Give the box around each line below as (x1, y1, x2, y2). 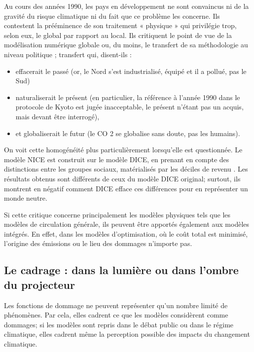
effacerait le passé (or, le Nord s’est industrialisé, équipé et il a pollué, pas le (15, 66, 247, 76)
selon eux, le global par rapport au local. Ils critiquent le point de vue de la (4, 30, 232, 40)
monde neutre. (4, 193, 47, 203)
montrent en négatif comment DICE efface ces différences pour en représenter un (4, 183, 248, 193)
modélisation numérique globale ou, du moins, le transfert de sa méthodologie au (4, 39, 248, 50)
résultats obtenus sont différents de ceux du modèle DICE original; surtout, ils (4, 173, 241, 183)
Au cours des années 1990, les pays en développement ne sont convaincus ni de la (4, 1, 249, 11)
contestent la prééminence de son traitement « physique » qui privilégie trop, (4, 20, 237, 31)
